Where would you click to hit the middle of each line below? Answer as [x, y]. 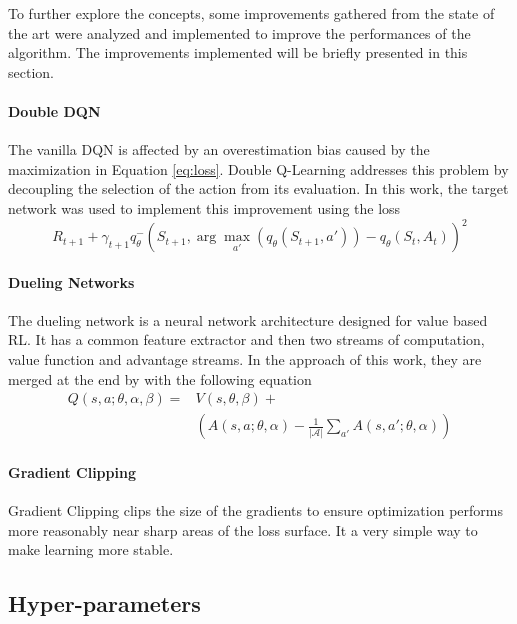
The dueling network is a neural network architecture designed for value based [248, 319]
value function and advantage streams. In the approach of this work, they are [245, 359]
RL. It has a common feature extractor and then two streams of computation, [246, 339]
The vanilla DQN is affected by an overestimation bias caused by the [219, 149]
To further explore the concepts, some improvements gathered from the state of [251, 13]
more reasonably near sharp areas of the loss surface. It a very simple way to [243, 529]
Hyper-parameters [104, 603]
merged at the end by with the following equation [160, 378]
